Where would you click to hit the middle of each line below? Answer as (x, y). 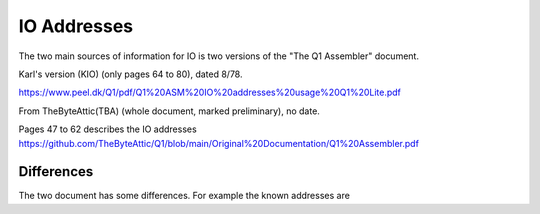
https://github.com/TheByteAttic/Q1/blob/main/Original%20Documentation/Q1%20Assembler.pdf (219, 143)
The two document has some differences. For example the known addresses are (184, 196)
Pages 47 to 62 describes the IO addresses (107, 129)
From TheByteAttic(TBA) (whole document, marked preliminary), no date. (169, 111)
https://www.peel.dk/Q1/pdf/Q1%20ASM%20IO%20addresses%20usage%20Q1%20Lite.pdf (210, 92)
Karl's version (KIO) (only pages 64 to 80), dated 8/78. (130, 74)
